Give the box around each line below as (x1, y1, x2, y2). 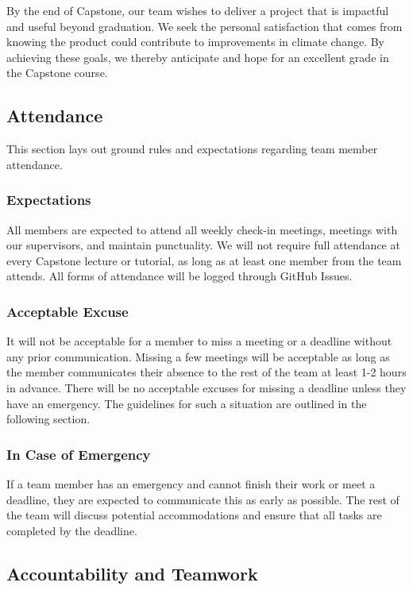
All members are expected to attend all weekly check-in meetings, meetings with (6, 221, 398, 237)
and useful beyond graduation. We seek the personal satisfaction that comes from (6, 17, 403, 34)
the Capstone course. (6, 64, 108, 81)
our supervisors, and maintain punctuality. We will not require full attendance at (6, 237, 400, 253)
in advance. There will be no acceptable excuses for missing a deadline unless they (6, 379, 407, 395)
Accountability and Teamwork (6, 561, 258, 585)
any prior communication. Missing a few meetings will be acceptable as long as (6, 348, 390, 364)
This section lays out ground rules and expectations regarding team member (6, 141, 378, 157)
